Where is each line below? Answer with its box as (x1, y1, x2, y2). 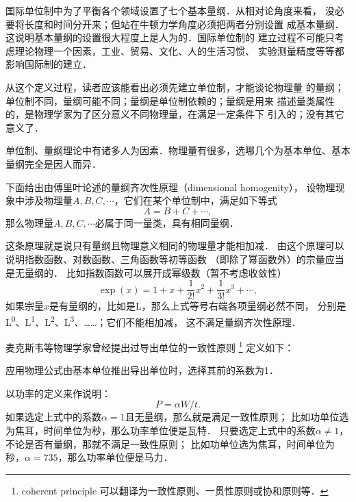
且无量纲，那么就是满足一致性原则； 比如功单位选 (125, 410, 349, 424)
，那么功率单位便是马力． (58, 450, 173, 464)
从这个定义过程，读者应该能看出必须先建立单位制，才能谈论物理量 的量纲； (5, 79, 344, 94)
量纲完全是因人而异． (5, 156, 101, 171)
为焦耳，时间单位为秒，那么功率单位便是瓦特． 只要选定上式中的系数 (5, 423, 316, 438)
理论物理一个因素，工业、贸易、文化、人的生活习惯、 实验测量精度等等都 (14, 43, 344, 58)
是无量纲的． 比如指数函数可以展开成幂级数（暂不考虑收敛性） (5, 265, 287, 279)
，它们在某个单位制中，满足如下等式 (114, 193, 277, 208)
